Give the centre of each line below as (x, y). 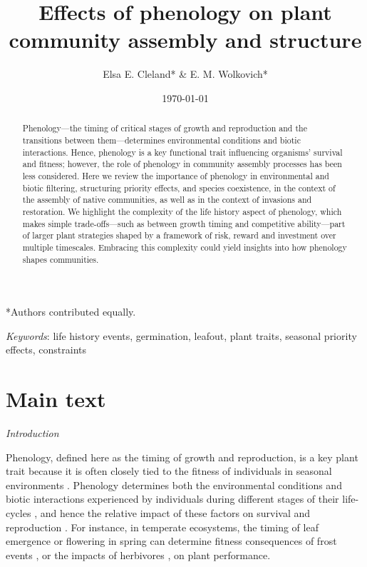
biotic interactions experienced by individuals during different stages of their (172, 499)
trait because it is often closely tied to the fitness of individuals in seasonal (169, 471)
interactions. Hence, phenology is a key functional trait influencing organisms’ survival (182, 152)
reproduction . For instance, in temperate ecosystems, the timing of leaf (162, 527)
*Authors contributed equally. (71, 312)
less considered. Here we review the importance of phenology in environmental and (176, 175)
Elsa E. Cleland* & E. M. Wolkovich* (185, 74)
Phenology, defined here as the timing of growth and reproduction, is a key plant (182, 457)
